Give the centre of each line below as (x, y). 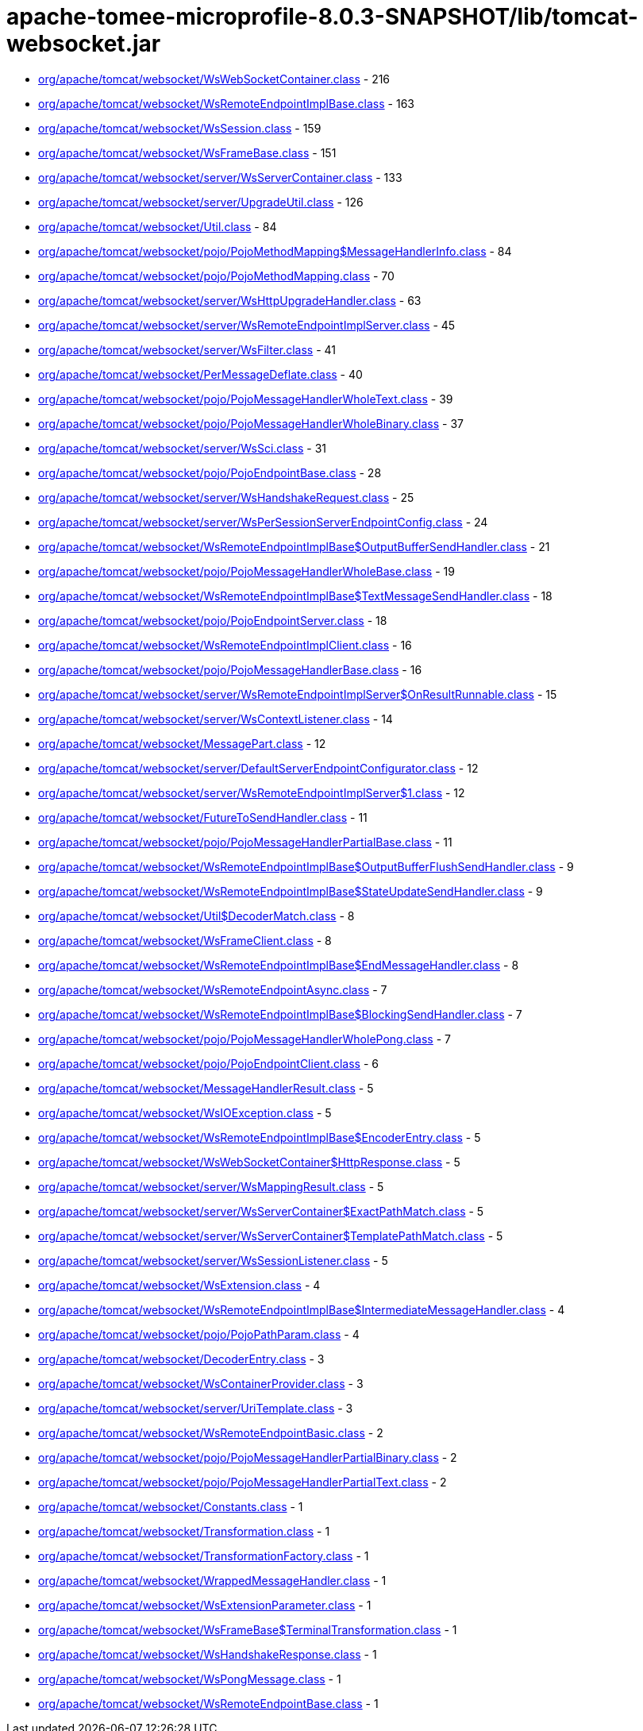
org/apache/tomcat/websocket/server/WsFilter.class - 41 (187, 349)
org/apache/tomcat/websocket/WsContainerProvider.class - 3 (201, 1383)
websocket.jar (84, 44)
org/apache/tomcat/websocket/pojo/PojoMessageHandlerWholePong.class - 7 (245, 1039)
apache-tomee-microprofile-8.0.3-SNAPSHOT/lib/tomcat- (322, 17)
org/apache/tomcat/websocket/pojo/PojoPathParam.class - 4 (199, 1334)
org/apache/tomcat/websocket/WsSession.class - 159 (180, 128)
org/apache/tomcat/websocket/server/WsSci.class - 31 (183, 448)
